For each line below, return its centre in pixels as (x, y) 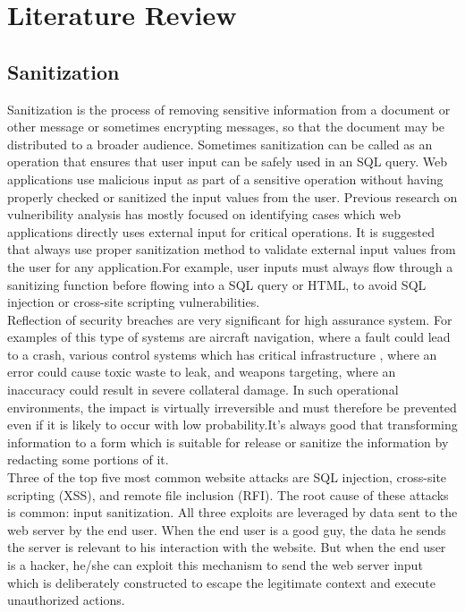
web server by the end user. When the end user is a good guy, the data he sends (227, 529)
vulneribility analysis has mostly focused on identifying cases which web (204, 214)
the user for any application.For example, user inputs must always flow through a (230, 266)
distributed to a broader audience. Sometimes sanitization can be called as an (220, 144)
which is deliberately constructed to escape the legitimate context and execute (221, 582)
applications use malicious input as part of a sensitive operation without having (225, 178)
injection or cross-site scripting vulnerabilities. (134, 302)
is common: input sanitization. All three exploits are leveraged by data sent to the (232, 512)
